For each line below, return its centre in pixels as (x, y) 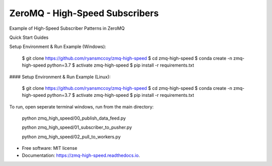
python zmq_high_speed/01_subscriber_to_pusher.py (77, 127)
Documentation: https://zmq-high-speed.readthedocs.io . (81, 155)
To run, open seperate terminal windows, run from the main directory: (81, 106)
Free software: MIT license (50, 148)
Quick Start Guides (29, 37)
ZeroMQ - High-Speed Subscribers (84, 13)
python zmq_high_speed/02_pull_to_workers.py (71, 137)
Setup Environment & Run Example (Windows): (58, 47)
